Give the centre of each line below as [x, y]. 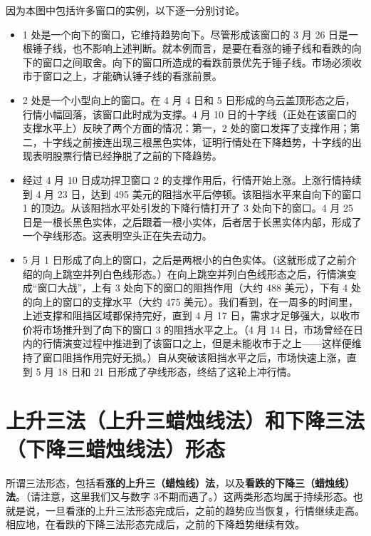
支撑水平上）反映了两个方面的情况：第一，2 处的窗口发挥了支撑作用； [186, 128]
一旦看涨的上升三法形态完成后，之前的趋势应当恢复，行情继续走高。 [205, 510]
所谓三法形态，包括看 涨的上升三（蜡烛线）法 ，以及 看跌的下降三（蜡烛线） [180, 482]
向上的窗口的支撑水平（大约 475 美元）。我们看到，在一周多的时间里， [195, 301]
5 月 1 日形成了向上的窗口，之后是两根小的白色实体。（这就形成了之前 [184, 259]
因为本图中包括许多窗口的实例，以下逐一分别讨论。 [125, 10]
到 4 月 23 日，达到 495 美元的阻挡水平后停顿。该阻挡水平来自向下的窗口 [192, 194]
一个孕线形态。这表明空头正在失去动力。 [117, 236]
